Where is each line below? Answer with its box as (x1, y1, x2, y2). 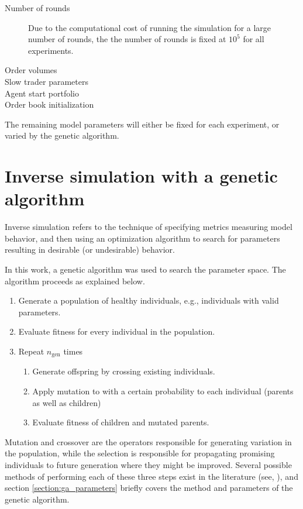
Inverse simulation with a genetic (5, 164, 278, 188)
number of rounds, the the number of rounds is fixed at (28, 33, 226, 45)
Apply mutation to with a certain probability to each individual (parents (32, 385, 294, 397)
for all (243, 33, 264, 45)
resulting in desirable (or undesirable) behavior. (5, 243, 175, 256)
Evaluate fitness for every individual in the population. (18, 325, 215, 338)
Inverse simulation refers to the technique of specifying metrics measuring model (5, 221, 292, 233)
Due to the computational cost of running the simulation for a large (28, 21, 271, 33)
